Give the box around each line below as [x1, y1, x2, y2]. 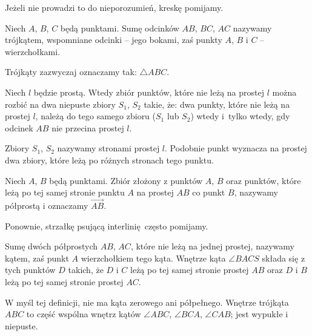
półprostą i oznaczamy [5, 199, 88, 211]
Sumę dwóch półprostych [5, 240, 98, 252]
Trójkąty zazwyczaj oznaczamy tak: [5, 65, 137, 78]
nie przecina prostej [51, 121, 124, 134]
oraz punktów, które [226, 174, 301, 186]
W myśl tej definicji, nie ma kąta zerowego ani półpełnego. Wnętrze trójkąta [5, 295, 289, 308]
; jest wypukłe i [230, 308, 288, 320]
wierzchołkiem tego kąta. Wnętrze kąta [81, 251, 226, 264]
